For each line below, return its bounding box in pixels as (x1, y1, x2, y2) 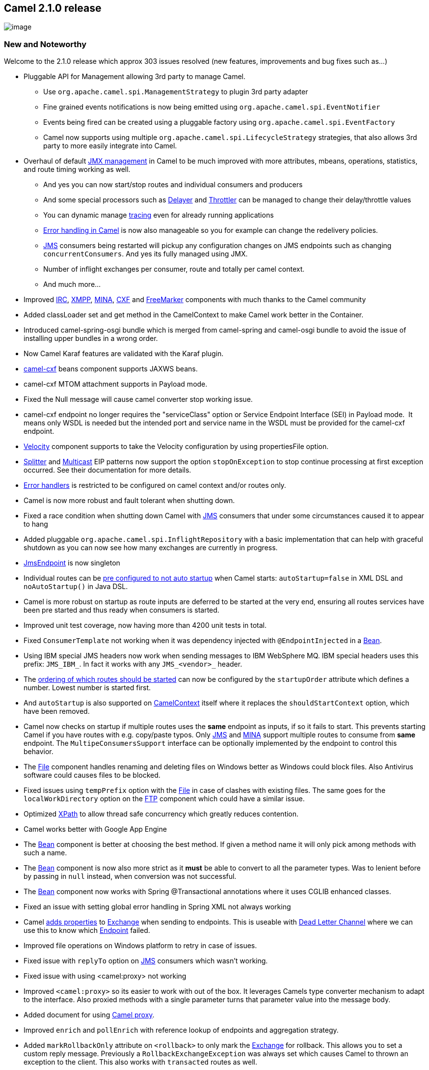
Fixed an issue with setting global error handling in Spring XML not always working (24, 902, 291, 911)
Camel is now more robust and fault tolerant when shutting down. (24, 496, 235, 505)
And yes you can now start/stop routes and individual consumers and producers (43, 180, 303, 189)
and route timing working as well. (24, 165, 131, 174)
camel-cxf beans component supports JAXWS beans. (24, 365, 198, 373)
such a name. (24, 848, 67, 857)
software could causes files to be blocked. (24, 771, 161, 780)
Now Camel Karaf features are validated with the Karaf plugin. (24, 349, 224, 358)
